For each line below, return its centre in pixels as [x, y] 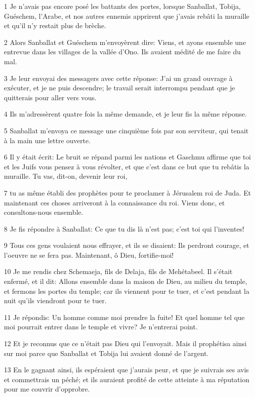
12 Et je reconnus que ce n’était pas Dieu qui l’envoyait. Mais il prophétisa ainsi [125, 343]
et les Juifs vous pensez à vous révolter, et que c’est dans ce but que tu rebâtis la [127, 166]
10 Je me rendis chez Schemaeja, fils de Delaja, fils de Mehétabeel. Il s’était [118, 271]
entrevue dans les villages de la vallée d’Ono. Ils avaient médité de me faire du [123, 52]
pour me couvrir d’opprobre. [47, 389]
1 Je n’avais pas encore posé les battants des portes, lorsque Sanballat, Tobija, [122, 6]
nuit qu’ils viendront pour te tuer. [55, 300]
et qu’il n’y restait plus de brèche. [55, 25]
